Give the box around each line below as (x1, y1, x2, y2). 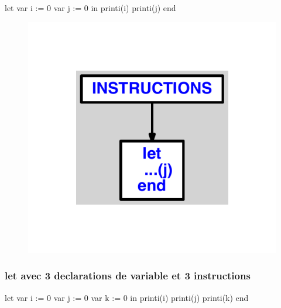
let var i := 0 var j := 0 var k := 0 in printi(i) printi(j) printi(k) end (5, 291, 249, 303)
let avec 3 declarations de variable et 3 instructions (5, 268, 251, 283)
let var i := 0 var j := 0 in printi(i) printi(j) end (5, 2, 176, 13)
